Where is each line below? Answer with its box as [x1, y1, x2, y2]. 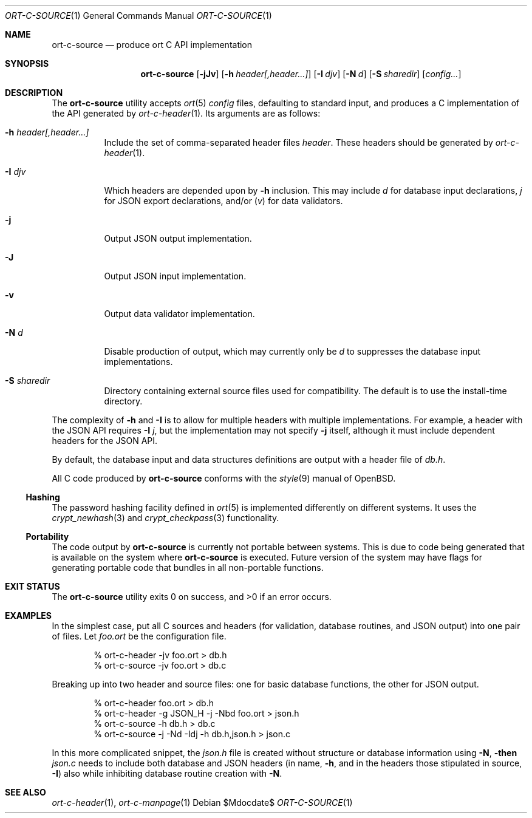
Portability [26, 531, 69, 542]
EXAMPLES [5, 610, 52, 621]
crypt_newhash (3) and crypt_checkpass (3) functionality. [52, 513, 279, 523]
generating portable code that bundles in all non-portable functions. [52, 562, 324, 573]
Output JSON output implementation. [104, 233, 252, 244]
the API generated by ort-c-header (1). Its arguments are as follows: [52, 108, 321, 118]
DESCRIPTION [5, 87, 63, 98]
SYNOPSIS [5, 58, 49, 69]
